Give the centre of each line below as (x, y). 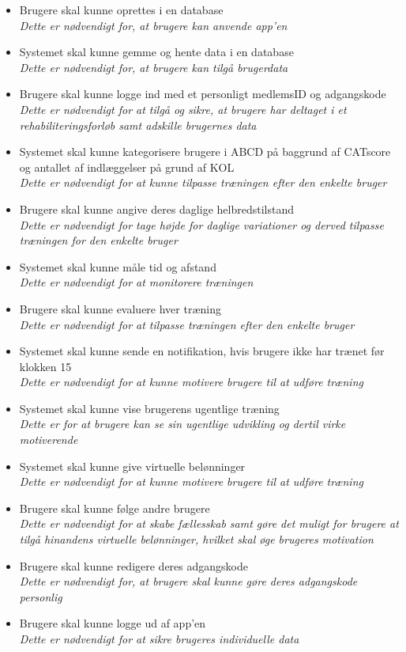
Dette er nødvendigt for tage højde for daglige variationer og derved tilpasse (201, 224)
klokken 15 (45, 366)
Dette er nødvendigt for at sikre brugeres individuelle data (159, 639)
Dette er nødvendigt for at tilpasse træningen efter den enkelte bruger (187, 324)
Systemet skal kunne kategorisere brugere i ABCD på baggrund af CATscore (205, 152)
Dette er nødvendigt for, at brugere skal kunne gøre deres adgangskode (188, 581)
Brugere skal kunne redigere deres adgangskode (133, 565)
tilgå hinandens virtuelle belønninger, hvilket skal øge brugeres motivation (196, 539)
